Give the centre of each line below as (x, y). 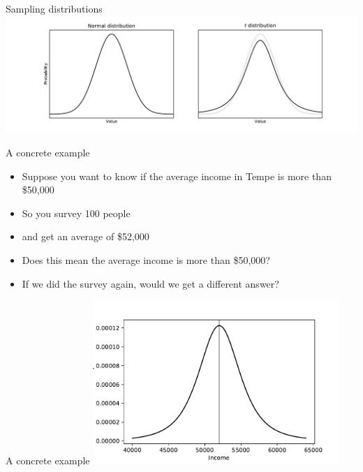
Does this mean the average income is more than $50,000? (146, 259)
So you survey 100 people (76, 213)
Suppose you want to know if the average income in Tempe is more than (177, 176)
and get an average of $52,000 (86, 236)
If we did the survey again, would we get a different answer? (150, 283)
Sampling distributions (54, 8)
